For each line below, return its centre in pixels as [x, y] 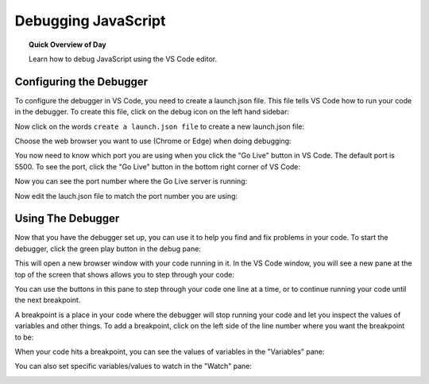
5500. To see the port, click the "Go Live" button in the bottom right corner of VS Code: [158, 166]
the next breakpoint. [48, 300]
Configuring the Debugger [81, 81]
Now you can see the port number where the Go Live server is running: [131, 181]
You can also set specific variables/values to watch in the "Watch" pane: [133, 367]
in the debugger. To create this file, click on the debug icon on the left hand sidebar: [152, 112]
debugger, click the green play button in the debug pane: [108, 248]
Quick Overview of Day [68, 45]
